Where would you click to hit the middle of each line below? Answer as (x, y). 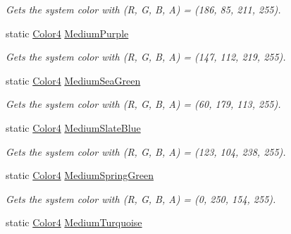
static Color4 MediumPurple (67, 33)
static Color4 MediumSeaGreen (73, 80)
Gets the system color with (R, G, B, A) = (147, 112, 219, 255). (146, 57)
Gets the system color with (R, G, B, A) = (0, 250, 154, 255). (141, 198)
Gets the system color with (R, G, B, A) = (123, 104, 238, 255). (146, 151)
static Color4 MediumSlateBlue (73, 127)
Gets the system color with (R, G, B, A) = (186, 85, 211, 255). (143, 9)
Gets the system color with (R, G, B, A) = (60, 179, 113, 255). (143, 104)
